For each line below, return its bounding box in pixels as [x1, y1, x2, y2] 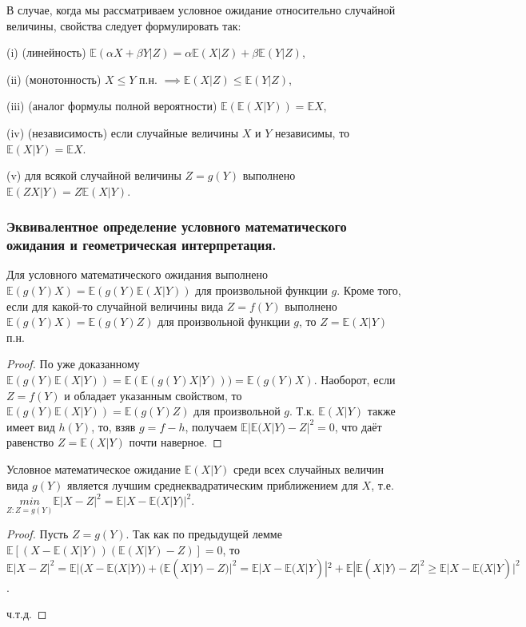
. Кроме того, [337, 282, 401, 299]
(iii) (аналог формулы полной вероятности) [6, 97, 217, 114]
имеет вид [6, 418, 55, 435]
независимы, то [274, 124, 350, 141]
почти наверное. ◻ [129, 434, 222, 450]
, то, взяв [91, 418, 136, 435]
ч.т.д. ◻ [6, 605, 47, 622]
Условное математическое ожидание [6, 461, 181, 478]
